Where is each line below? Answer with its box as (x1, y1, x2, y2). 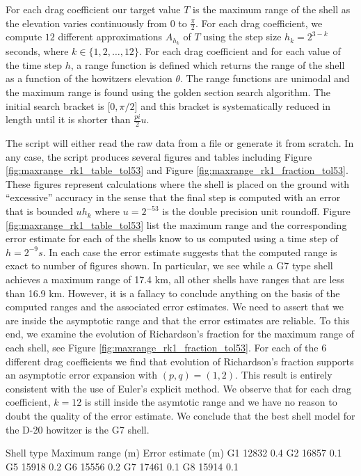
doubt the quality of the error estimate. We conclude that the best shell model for (6, 408, 355, 422)
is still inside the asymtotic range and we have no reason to (84, 395, 337, 409)
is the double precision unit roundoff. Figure (162, 204, 351, 219)
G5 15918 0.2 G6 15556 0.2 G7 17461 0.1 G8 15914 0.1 (6, 459, 239, 473)
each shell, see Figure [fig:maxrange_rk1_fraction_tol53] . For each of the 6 (6, 340, 327, 354)
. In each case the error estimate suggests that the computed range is (42, 244, 337, 259)
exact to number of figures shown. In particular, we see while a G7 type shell (6, 258, 333, 273)
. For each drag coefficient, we (195, 15, 323, 30)
